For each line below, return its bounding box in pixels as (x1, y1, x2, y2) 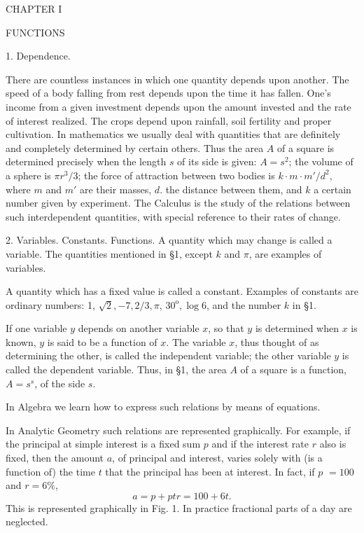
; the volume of (288, 154, 353, 169)
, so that (208, 321, 244, 335)
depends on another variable (78, 321, 199, 335)
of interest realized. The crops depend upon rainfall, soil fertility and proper (6, 113, 332, 127)
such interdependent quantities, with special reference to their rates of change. (6, 209, 341, 223)
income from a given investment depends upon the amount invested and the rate (6, 99, 351, 113)
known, (6, 334, 36, 349)
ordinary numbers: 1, (6, 297, 95, 312)
